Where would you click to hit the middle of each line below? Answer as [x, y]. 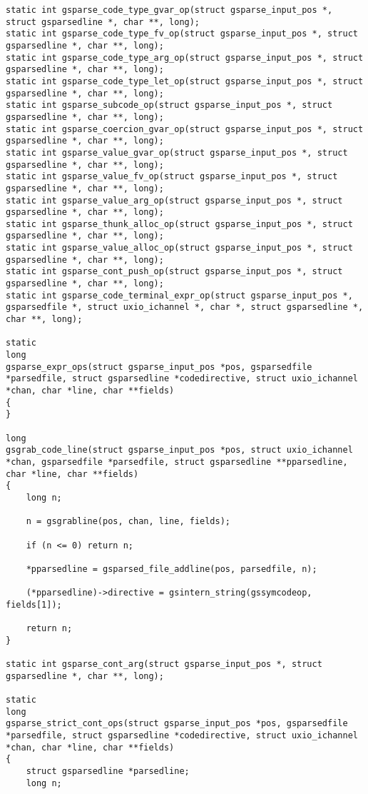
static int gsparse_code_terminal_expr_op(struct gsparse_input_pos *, [179, 295]
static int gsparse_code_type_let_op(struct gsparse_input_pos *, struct [185, 81]
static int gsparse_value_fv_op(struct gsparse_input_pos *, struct [172, 177]
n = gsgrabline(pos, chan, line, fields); [128, 522]
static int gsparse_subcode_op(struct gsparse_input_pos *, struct [169, 105]
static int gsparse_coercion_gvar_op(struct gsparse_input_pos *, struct [185, 129]
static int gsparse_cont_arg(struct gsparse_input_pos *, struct [164, 664]
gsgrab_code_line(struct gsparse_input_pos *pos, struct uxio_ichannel [179, 450]
